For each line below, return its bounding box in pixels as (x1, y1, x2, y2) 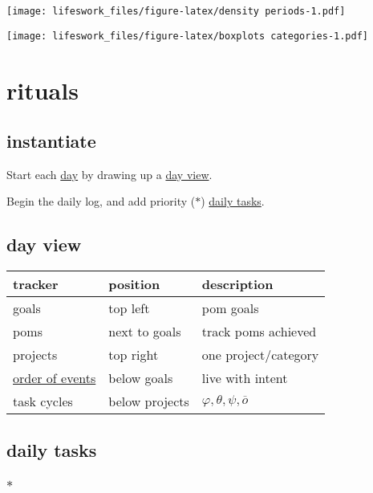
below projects (108, 392, 189, 411)
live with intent (201, 369, 288, 388)
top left (108, 299, 150, 318)
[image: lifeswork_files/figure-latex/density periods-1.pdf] (6, 6, 346, 17)
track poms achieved (201, 322, 317, 341)
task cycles (13, 392, 73, 411)
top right (108, 345, 159, 365)
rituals (6, 73, 79, 106)
